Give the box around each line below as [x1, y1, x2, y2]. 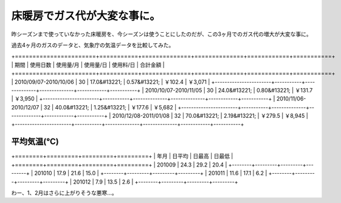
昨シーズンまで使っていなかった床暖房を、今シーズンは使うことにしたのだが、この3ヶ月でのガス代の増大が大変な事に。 [11, 30, 312, 38]
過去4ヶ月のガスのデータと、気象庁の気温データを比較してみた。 [11, 41, 174, 49]
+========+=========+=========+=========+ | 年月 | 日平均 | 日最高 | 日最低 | [11, 153, 233, 160]
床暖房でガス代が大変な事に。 [11, 9, 161, 22]
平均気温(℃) [11, 137, 59, 147]
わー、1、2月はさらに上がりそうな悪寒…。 [11, 189, 118, 196]
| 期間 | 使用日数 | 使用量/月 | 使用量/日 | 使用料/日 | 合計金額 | [11, 61, 165, 68]
